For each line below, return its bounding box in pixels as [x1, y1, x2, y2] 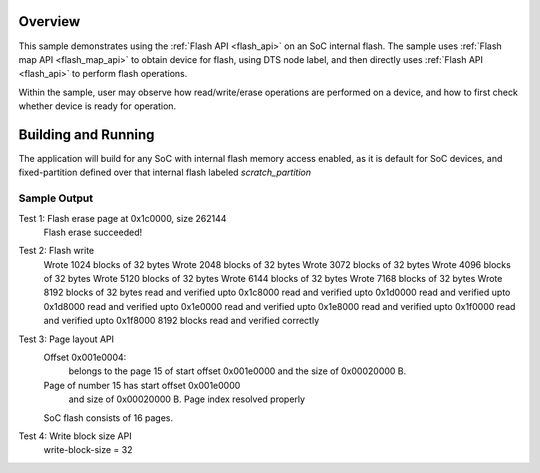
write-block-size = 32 [43, 444, 133, 456]
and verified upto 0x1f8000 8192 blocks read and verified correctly [43, 315, 320, 327]
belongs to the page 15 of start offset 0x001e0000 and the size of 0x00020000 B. [68, 365, 407, 377]
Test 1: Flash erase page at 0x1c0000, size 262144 [18, 212, 227, 224]
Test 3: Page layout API [18, 333, 115, 345]
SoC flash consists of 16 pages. [43, 411, 174, 424]
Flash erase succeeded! [43, 226, 143, 238]
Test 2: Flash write [18, 245, 95, 257]
